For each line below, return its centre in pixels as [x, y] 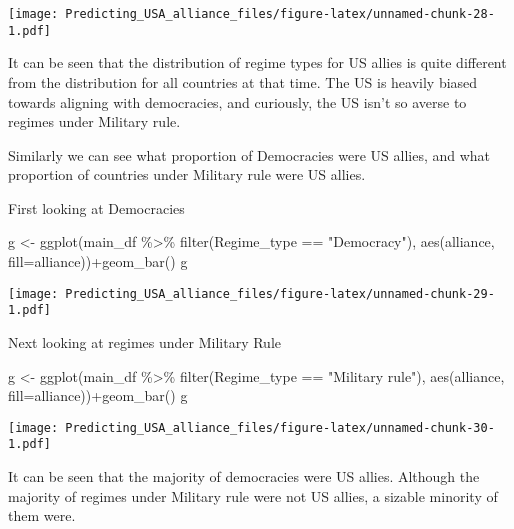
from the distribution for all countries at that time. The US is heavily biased [243, 81]
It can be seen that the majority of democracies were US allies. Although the [244, 476]
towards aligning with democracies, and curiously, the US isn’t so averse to [237, 101]
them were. [42, 515]
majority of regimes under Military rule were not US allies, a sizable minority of [253, 495]
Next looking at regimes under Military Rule [145, 341]
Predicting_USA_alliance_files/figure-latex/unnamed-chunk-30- [280, 427]
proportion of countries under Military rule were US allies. [187, 174]
